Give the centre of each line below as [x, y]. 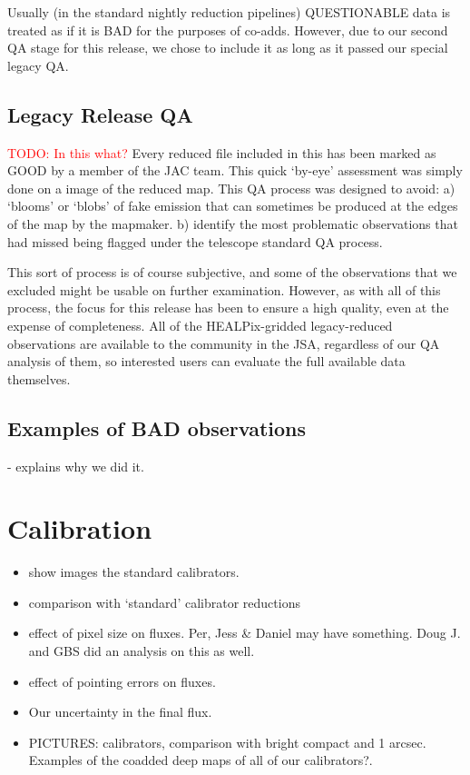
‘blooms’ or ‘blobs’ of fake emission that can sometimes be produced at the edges [233, 206]
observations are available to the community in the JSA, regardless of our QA [224, 343]
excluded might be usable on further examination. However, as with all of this [224, 289]
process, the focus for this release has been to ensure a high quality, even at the [228, 308]
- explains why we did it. [76, 466]
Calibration [80, 528]
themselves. [39, 378]
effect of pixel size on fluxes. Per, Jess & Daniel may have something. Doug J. [245, 633]
